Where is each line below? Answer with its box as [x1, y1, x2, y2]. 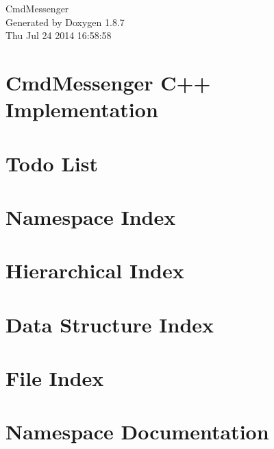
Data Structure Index [5, 310, 214, 338]
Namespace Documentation [5, 417, 269, 446]
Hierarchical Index [5, 256, 184, 284]
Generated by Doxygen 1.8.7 [5, 14, 125, 29]
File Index [5, 364, 104, 392]
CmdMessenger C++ [5, 68, 211, 96]
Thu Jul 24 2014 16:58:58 [5, 28, 112, 43]
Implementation [5, 95, 158, 123]
